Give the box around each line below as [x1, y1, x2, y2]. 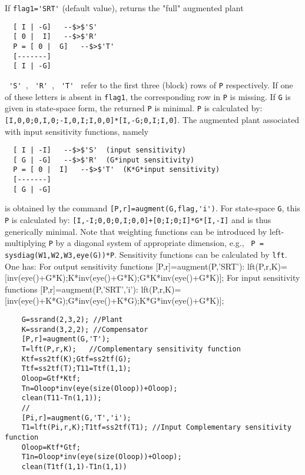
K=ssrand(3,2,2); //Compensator [21, 325, 148, 334]
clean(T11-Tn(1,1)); [21, 394, 102, 403]
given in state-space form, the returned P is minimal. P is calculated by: [5, 102, 263, 114]
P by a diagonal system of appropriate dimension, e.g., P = [48, 237, 264, 249]
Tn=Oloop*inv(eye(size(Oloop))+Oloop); [21, 384, 178, 393]
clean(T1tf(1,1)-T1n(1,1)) [21, 462, 127, 471]
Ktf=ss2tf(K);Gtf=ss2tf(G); [21, 354, 131, 363]
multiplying [5, 237, 47, 249]
